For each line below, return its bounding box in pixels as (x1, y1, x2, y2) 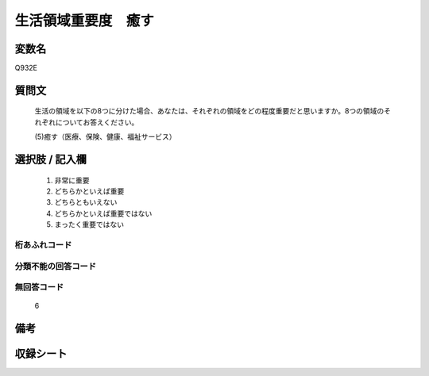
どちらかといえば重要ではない (54, 209, 153, 218)
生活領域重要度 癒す (14, 12, 155, 29)
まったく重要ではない (54, 220, 125, 229)
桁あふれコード (14, 239, 72, 250)
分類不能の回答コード (14, 260, 97, 271)
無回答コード (14, 282, 64, 293)
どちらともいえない (54, 198, 118, 207)
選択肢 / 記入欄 (14, 153, 87, 167)
